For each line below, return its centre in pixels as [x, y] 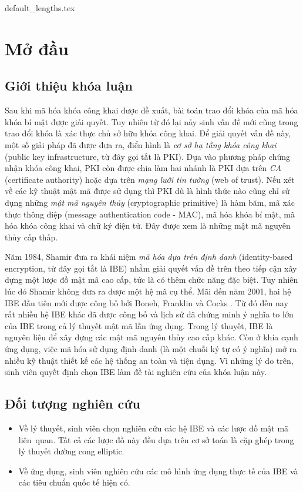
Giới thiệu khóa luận [69, 86]
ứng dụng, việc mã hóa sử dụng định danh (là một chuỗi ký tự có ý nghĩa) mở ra [151, 349]
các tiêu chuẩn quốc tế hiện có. [74, 482]
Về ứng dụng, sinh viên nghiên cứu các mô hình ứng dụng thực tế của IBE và [158, 471]
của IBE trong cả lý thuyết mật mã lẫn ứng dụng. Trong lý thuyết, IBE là [139, 325]
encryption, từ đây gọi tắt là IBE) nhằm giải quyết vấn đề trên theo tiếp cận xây [151, 268]
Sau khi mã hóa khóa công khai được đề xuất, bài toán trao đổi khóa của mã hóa [151, 110]
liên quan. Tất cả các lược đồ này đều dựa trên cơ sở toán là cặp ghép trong [156, 439]
